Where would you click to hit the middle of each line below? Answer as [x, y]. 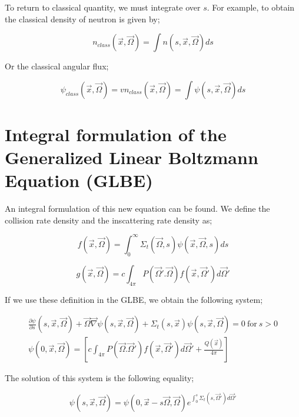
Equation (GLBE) [79, 180]
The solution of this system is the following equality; [99, 378]
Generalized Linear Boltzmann [132, 157]
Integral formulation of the [116, 134]
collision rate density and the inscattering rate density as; [109, 220]
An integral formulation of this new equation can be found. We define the [137, 208]
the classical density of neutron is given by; [82, 19]
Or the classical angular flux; [57, 66]
